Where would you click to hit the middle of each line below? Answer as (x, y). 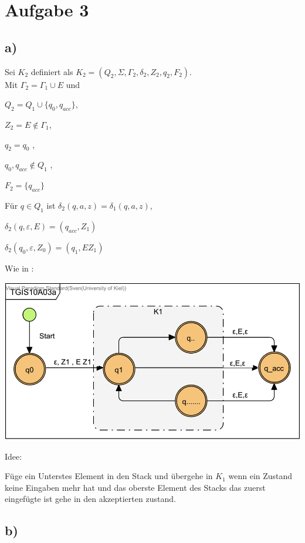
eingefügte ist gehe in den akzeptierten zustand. (90, 499)
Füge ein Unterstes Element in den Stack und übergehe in (109, 476)
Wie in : (19, 268)
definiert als (52, 71)
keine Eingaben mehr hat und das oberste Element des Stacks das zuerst (135, 487)
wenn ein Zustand (260, 476)
